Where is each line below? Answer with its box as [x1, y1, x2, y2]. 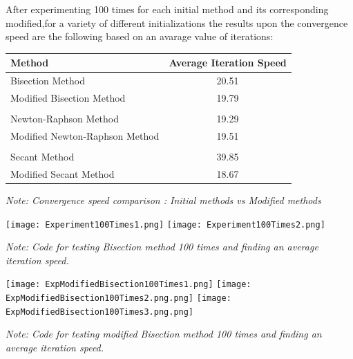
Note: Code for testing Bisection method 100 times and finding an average [6, 239, 318, 254]
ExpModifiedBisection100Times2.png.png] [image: [6, 293, 231, 304]
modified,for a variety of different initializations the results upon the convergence [6, 15, 348, 30]
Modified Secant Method [10, 166, 115, 181]
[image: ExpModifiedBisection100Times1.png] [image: [6, 279, 251, 290]
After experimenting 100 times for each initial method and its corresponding [6, 2, 329, 16]
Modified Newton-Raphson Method [10, 128, 160, 142]
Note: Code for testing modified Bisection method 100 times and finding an [6, 326, 322, 341]
